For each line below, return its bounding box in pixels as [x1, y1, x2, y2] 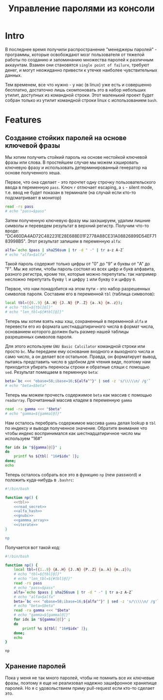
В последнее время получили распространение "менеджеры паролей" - [5, 46, 157, 52]
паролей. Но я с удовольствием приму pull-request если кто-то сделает [5, 685, 155, 691]
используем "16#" [5, 435, 43, 441]
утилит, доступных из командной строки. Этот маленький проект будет [5, 92, 154, 98]
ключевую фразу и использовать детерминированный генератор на [5, 164, 147, 170]
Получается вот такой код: [5, 544, 61, 550]
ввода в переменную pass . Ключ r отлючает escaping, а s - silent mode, [5, 184, 154, 190]
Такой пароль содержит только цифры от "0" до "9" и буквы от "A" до [5, 261, 150, 267]
